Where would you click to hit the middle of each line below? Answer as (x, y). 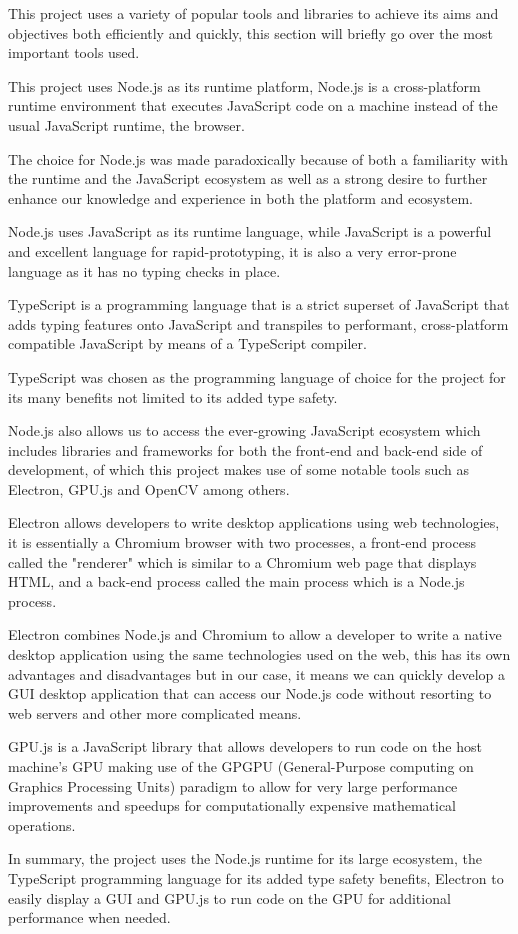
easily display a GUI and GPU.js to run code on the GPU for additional (229, 897)
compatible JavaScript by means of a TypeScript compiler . (187, 343)
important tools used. (74, 52)
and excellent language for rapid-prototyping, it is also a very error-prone (232, 250)
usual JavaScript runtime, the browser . (126, 124)
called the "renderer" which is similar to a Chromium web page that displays (242, 561)
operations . (42, 824)
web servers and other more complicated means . (155, 712)
